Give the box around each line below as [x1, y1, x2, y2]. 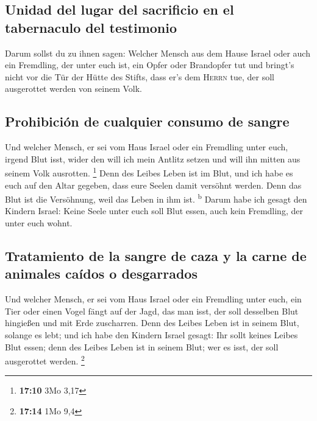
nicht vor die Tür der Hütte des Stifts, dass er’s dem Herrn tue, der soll [5, 70, 274, 83]
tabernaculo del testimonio [5, 18, 177, 37]
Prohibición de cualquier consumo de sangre [5, 112, 290, 131]
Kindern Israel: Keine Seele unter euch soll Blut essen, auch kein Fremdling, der [5, 204, 303, 217]
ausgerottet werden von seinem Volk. [5, 82, 142, 95]
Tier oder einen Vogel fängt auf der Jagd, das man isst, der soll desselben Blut [5, 304, 299, 317]
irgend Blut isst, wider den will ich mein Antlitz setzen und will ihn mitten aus [5, 152, 301, 165]
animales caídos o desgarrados [5, 264, 198, 283]
